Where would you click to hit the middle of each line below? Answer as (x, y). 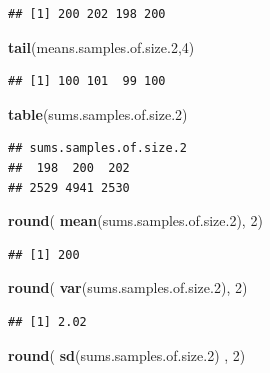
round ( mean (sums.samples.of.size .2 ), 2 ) (135, 220)
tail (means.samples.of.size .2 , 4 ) (101, 46)
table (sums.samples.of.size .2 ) (98, 113)
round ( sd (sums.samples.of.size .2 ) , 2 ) (127, 354)
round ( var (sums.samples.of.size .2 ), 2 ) (128, 287)
